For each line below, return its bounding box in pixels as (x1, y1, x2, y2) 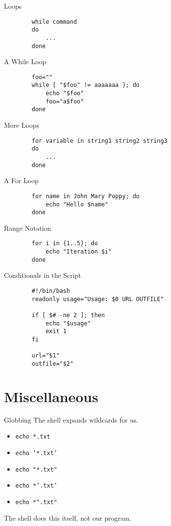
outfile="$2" (32, 360, 74, 367)
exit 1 (45, 328, 67, 335)
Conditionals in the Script (4, 270, 81, 280)
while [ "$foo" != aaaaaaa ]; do (32, 82, 140, 89)
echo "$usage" (45, 320, 91, 327)
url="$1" (32, 352, 60, 359)
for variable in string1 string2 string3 (32, 137, 168, 144)
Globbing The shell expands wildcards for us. (4, 414, 138, 424)
